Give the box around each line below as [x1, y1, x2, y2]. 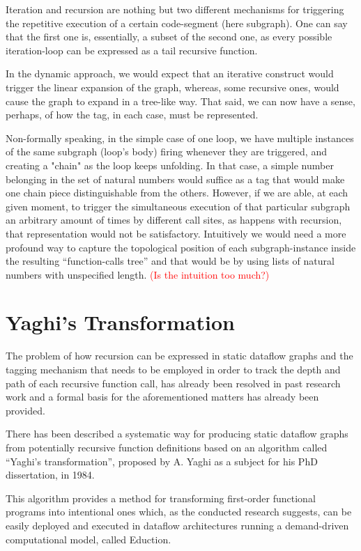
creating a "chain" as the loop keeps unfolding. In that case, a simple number [6, 157, 334, 172]
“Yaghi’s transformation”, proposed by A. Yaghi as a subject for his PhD [6, 453, 318, 468]
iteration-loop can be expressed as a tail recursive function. [6, 42, 258, 57]
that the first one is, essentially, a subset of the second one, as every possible [6, 29, 332, 44]
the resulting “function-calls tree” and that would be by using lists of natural [6, 254, 335, 268]
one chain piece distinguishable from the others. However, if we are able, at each [6, 185, 348, 200]
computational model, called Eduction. [6, 531, 171, 546]
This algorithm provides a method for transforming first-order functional [6, 490, 316, 505]
